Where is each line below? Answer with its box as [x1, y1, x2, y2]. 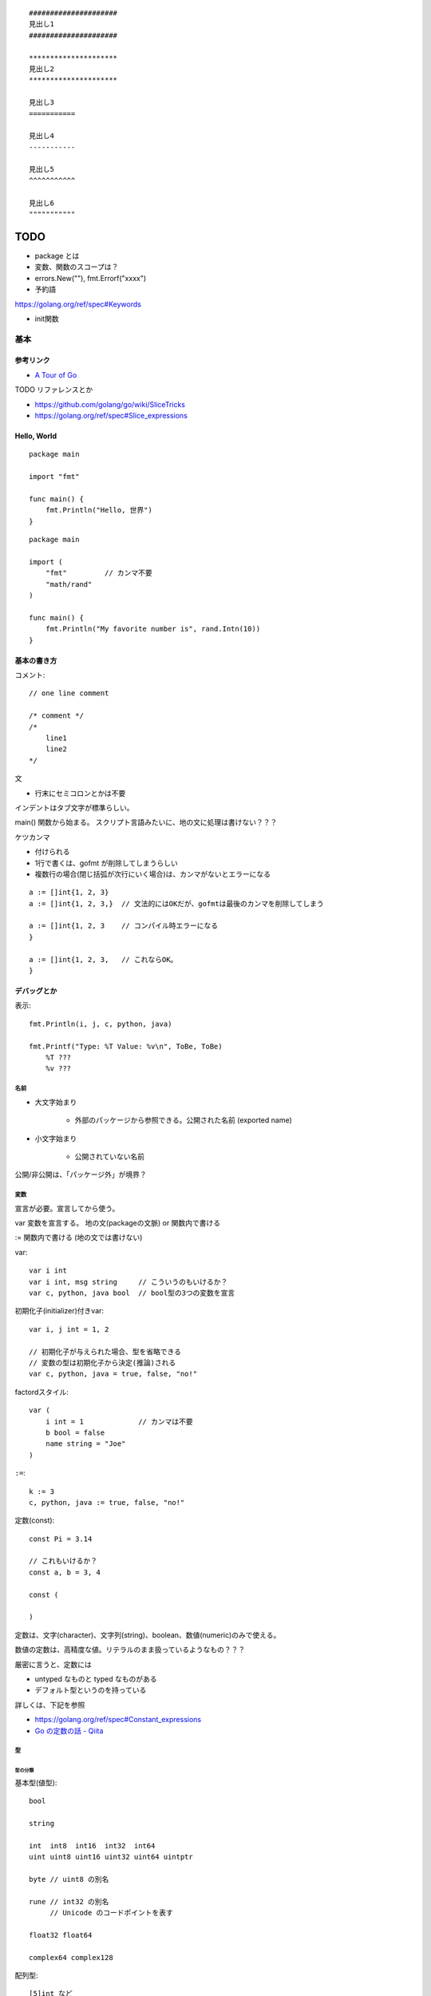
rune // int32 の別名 [29, 1897, 109, 1906]
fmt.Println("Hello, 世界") [45, 505, 153, 515]
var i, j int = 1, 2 [29, 1325, 109, 1333]
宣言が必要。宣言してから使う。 [14, 1203, 120, 1213]
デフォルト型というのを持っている [34, 1685, 147, 1695]
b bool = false [45, 1428, 105, 1437]
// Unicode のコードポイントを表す [49, 1908, 173, 1918]
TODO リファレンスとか [14, 385, 93, 394]
